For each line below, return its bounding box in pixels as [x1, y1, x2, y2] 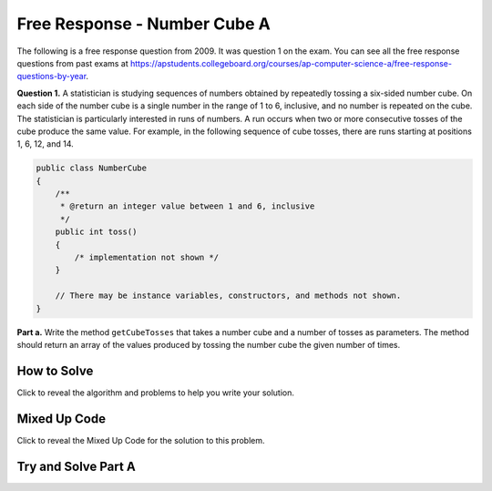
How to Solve [16, 363, 94, 378]
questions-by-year [16, 71, 87, 82]
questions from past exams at [16, 57, 129, 68]
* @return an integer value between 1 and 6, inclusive [59, 201, 315, 211]
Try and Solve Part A [16, 458, 136, 474]
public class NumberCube [36, 163, 148, 173]
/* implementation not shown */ [74, 252, 219, 262]
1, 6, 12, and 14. [16, 138, 74, 149]
